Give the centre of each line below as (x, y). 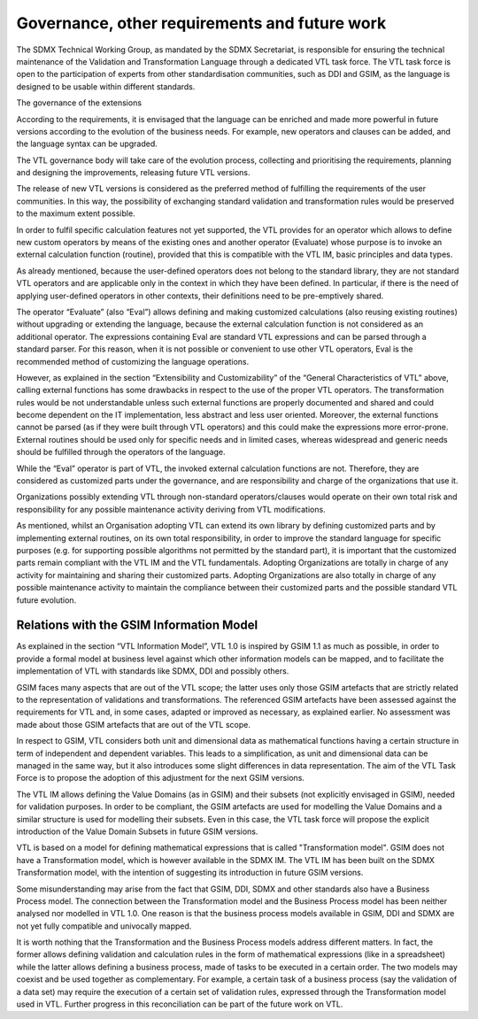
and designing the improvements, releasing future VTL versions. (134, 173)
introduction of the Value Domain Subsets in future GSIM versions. (137, 831)
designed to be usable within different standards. (106, 86)
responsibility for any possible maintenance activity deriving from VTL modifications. (171, 509)
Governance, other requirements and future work (201, 23)
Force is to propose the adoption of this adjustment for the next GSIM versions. (161, 778)
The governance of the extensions (79, 103)
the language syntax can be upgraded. (87, 144)
